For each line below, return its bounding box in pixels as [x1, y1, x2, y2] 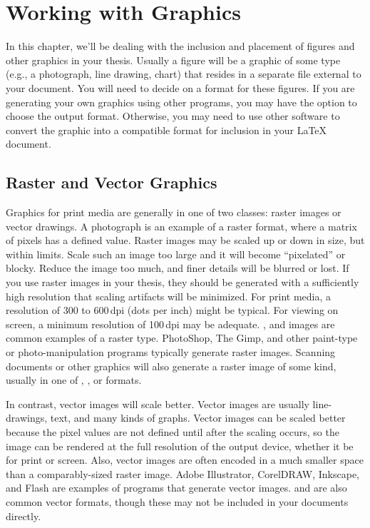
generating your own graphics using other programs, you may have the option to [6, 94, 357, 109]
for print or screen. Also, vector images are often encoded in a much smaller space [6, 452, 364, 467]
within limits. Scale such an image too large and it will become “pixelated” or [6, 246, 346, 261]
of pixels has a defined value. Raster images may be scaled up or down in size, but [6, 233, 365, 248]
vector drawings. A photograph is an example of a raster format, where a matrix [6, 218, 357, 233]
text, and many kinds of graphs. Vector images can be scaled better [50, 410, 346, 425]
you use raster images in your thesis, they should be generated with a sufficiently [6, 275, 359, 290]
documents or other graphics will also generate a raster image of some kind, [6, 358, 336, 373]
